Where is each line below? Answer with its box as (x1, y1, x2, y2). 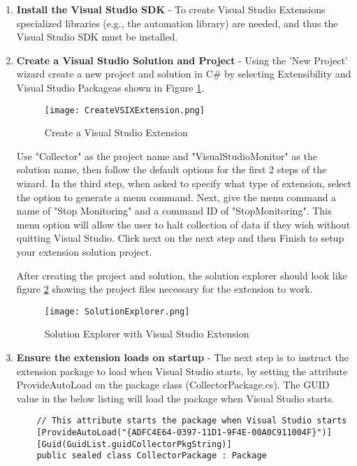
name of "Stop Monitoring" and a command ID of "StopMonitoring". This (16, 203, 332, 218)
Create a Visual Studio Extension (44, 125, 188, 140)
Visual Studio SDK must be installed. (16, 29, 178, 44)
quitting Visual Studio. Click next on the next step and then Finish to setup (16, 231, 344, 245)
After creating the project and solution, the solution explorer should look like (16, 268, 347, 282)
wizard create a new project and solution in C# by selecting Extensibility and (16, 66, 351, 81)
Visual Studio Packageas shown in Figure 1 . (16, 80, 205, 94)
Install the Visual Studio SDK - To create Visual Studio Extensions (16, 2, 326, 16)
